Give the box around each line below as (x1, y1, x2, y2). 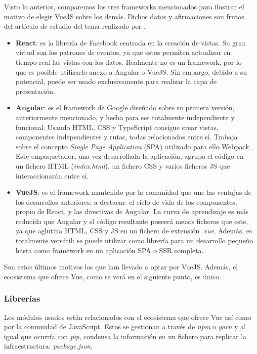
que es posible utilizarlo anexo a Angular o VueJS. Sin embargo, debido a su (15, 66, 247, 77)
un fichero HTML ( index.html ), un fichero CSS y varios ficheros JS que (15, 160, 230, 171)
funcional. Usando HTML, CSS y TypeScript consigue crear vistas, (15, 122, 218, 132)
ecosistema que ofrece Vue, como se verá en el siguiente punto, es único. (4, 271, 221, 281)
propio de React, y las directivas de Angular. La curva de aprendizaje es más (15, 206, 249, 217)
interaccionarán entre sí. (15, 170, 88, 180)
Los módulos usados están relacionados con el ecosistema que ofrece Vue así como (4, 311, 251, 322)
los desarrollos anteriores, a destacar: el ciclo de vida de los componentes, (15, 196, 237, 207)
